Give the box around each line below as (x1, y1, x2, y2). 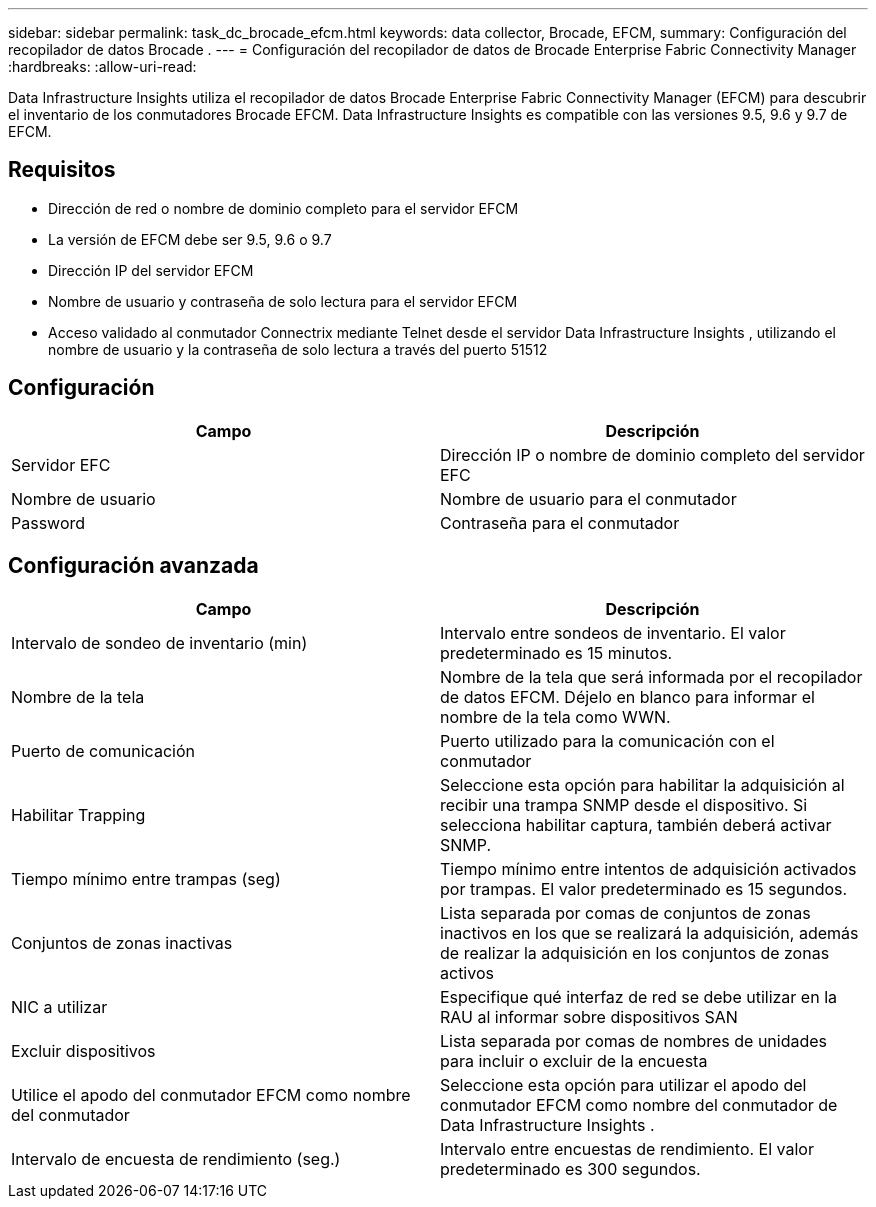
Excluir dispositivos (11, 1040, 156, 1061)
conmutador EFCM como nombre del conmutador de (440, 1094, 838, 1115)
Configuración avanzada (8, 553, 259, 579)
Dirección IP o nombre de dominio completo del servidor (440, 444, 865, 465)
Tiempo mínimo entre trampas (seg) (11, 868, 281, 889)
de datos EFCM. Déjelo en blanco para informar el (440, 686, 815, 707)
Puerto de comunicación (11, 740, 195, 761)
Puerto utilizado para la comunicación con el (440, 730, 775, 751)
